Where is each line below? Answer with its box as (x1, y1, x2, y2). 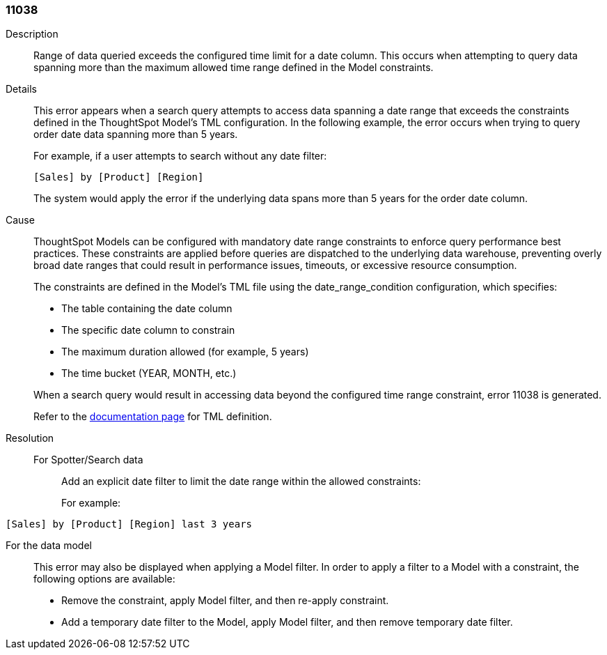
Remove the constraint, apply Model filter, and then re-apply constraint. (61, 594, 389, 607)
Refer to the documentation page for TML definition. (33, 410, 272, 423)
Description (6, 28, 58, 40)
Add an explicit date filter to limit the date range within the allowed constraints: (61, 475, 421, 488)
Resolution (6, 432, 54, 445)
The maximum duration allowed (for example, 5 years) (61, 346, 309, 358)
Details (6, 83, 37, 95)
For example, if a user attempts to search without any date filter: (33, 150, 327, 162)
